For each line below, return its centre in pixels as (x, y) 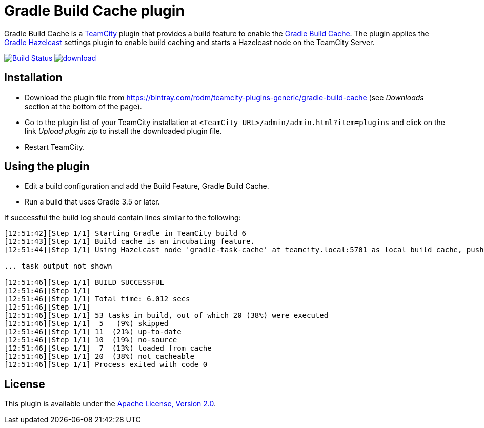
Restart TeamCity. (55, 147)
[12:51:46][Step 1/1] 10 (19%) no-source (91, 340)
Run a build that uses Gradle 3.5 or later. (92, 202)
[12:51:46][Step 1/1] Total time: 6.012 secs (97, 299)
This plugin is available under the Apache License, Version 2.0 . (110, 404)
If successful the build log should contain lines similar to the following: (123, 218)
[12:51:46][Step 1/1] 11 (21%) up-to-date (93, 332)
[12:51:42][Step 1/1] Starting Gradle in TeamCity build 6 (125, 233)
